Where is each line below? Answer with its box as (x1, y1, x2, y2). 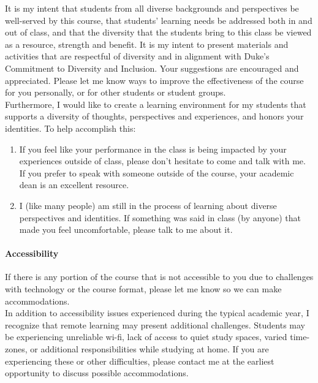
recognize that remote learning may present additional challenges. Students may (5, 318, 305, 331)
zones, (5, 343, 28, 355)
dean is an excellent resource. (19, 178, 129, 191)
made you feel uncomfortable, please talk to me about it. (19, 223, 233, 236)
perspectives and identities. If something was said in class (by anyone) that (19, 211, 301, 224)
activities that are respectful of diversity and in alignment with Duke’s (5, 50, 270, 63)
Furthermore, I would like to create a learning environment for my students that (5, 97, 306, 110)
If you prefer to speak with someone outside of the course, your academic (19, 166, 294, 179)
